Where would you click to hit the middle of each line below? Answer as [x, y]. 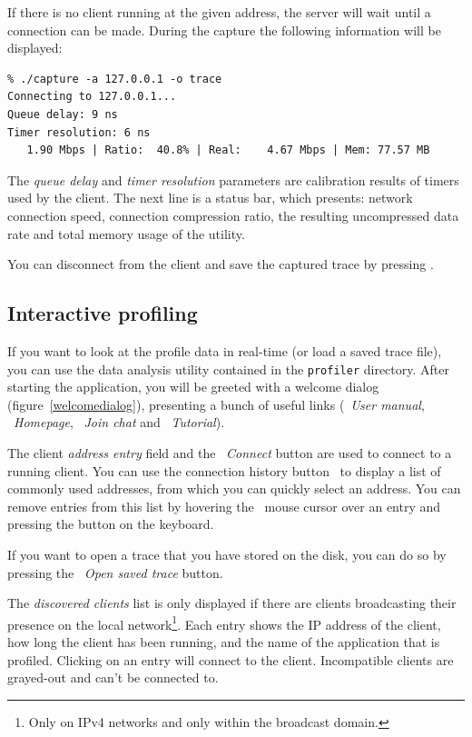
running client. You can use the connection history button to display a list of [224, 470]
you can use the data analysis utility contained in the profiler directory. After [228, 368]
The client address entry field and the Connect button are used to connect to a [230, 452]
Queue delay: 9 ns [63, 114]
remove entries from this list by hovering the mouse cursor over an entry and [224, 506]
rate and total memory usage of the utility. [126, 233]
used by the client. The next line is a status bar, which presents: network [210, 198]
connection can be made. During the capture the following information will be [224, 30]
